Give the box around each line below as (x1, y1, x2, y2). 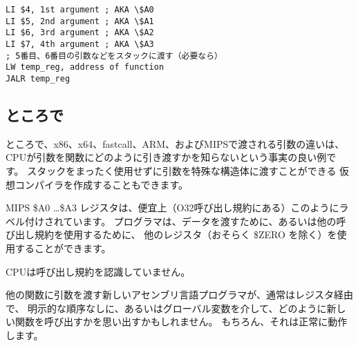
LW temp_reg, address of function (6, 62, 164, 73)
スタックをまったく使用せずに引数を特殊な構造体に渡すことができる (27, 163, 337, 177)
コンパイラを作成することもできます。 (15, 177, 189, 191)
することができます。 (15, 240, 111, 255)
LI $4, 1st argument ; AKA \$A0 (6, 5, 154, 15)
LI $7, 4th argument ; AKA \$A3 (6, 39, 154, 49)
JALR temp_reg (6, 73, 70, 84)
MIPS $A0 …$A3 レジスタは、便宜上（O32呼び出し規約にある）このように (6, 200, 339, 215)
